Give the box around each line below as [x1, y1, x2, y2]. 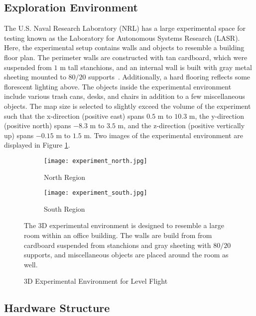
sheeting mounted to [4, 72, 66, 82]
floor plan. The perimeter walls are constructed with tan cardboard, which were [4, 52, 248, 62]
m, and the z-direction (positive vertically [118, 120, 245, 131]
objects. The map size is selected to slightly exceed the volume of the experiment [4, 100, 251, 111]
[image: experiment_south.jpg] [44, 189, 147, 197]
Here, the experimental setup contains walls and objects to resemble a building [4, 42, 245, 53]
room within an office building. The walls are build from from [24, 230, 212, 240]
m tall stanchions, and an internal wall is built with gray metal [60, 62, 252, 72]
